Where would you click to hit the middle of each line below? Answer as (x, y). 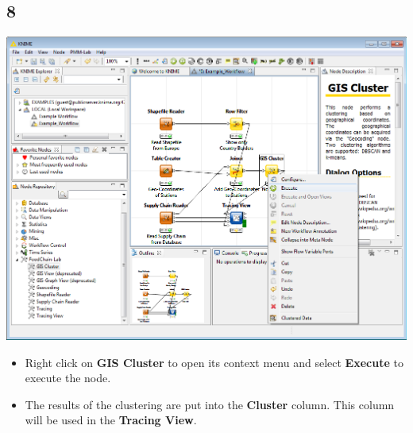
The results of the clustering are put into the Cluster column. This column (210, 404)
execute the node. (68, 378)
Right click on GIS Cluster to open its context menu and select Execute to (214, 362)
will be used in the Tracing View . (111, 420)
